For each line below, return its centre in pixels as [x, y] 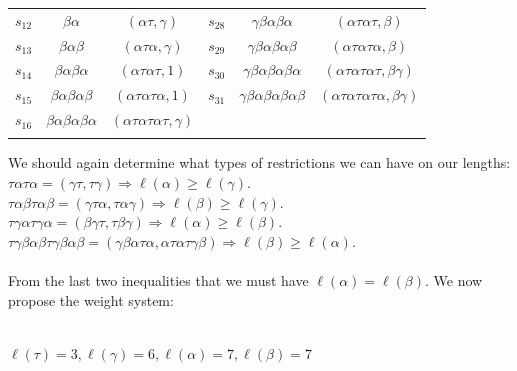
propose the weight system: [91, 299]
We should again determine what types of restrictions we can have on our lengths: [259, 162]
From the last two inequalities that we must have [158, 280]
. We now [454, 280]
